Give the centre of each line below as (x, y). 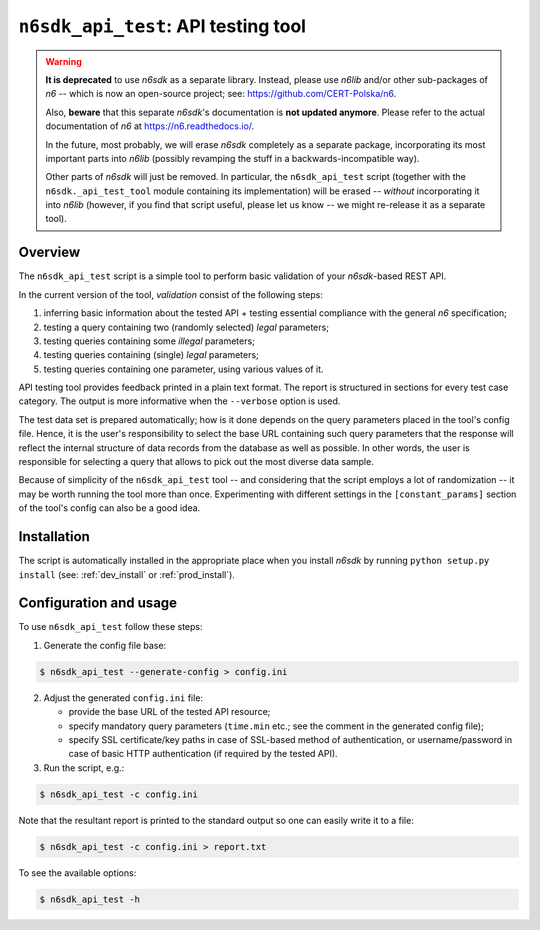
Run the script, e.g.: (84, 767)
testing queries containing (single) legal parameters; (151, 355)
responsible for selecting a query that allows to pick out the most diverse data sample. (196, 462)
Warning (63, 61)
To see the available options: (77, 872)
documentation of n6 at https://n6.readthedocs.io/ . (150, 126)
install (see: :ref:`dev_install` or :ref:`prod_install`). (126, 574)
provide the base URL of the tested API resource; (169, 712)
